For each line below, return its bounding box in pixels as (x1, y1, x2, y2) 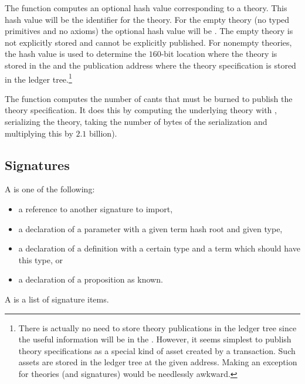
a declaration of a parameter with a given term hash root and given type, (18, 222, 283, 235)
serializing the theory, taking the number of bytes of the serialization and (5, 115, 267, 127)
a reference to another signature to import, (18, 202, 173, 215)
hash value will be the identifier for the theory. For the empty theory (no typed (5, 13, 290, 25)
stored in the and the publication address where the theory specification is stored (5, 59, 296, 71)
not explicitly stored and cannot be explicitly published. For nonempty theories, (5, 36, 292, 48)
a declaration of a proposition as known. (18, 273, 163, 286)
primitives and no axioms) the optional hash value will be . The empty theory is (5, 25, 293, 37)
